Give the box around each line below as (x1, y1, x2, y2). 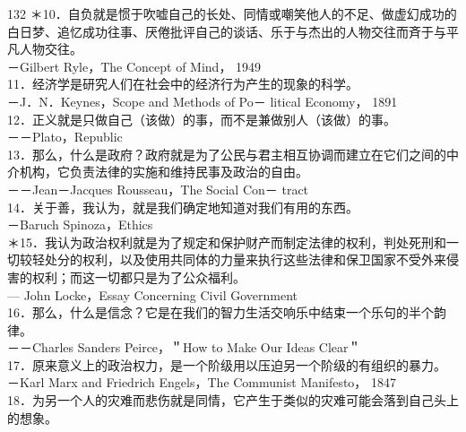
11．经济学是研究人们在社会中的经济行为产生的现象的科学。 (7, 74, 358, 93)
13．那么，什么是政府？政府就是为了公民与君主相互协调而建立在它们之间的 (7, 144, 446, 163)
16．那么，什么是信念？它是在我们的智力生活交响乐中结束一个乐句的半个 (7, 303, 434, 322)
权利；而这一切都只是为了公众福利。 (31, 267, 246, 286)
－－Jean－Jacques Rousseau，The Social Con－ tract (7, 179, 309, 198)
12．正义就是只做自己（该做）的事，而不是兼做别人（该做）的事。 (7, 109, 396, 128)
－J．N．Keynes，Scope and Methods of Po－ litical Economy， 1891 (7, 91, 398, 110)
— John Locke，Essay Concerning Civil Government (7, 285, 298, 304)
